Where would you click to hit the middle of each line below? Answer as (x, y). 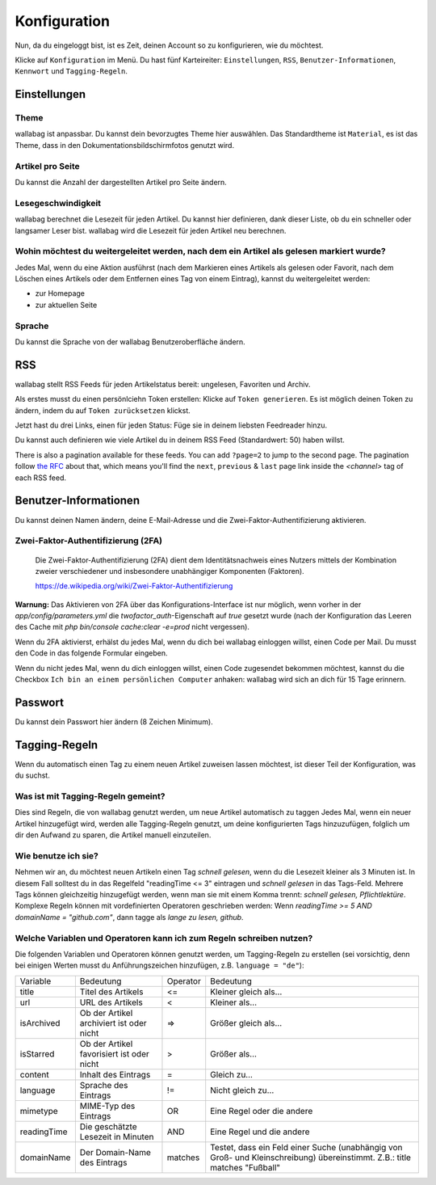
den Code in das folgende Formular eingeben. (92, 653)
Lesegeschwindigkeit (58, 203)
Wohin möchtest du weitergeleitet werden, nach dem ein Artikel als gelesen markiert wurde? (201, 251)
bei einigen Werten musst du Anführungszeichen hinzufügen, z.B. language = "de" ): (159, 965)
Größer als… (234, 1053)
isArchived (40, 1023)
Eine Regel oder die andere (262, 1111)
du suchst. (32, 775)
